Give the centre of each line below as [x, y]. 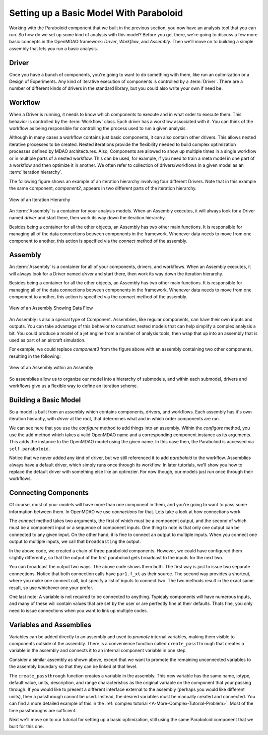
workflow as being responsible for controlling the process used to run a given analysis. [98, 129]
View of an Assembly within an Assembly [51, 368]
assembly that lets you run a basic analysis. [54, 48]
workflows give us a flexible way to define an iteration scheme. [74, 386]
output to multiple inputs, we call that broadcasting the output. [75, 541]
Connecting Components [49, 493]
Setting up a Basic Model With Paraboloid [96, 13]
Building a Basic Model [45, 400]
